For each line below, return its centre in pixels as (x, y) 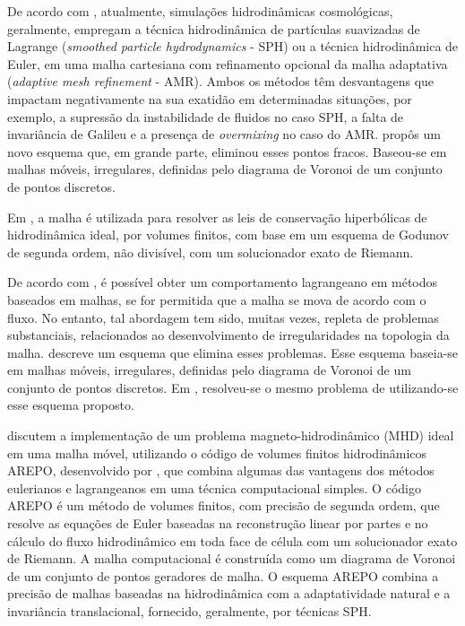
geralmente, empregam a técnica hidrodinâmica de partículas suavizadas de (214, 28)
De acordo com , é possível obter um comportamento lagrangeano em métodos (223, 282)
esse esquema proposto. (71, 405)
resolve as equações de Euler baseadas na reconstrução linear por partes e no (218, 523)
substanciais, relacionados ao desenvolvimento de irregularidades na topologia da (228, 335)
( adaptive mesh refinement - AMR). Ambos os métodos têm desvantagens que (221, 81)
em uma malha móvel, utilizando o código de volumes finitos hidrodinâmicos (217, 452)
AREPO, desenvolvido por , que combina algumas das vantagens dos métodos (221, 470)
